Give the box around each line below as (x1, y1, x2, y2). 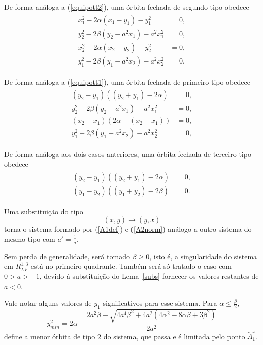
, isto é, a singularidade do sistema (149, 250, 257, 261)
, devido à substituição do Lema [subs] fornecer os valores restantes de (39, 270, 259, 281)
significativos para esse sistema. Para (103, 298, 217, 308)
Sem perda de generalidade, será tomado (4, 250, 130, 261)
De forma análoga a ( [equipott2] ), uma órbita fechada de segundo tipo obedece (4, 2, 249, 12)
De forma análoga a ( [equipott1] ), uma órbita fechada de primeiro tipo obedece (4, 76, 250, 87)
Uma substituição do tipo (4, 206, 83, 216)
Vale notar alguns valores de (4, 298, 92, 308)
